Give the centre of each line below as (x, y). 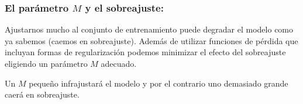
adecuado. (119, 63)
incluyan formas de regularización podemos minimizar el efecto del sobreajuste (145, 52)
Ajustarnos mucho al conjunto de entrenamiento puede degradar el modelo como (149, 29)
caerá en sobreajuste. (42, 94)
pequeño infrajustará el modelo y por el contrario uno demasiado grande (159, 83)
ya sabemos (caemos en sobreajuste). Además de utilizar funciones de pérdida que (151, 40)
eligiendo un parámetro (46, 63)
